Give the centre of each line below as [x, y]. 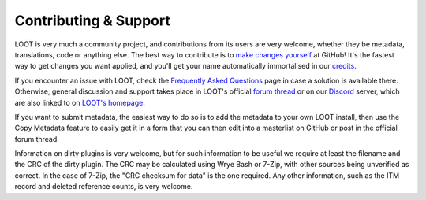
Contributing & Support [93, 20]
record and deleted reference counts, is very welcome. [104, 187]
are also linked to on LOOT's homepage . [80, 102]
